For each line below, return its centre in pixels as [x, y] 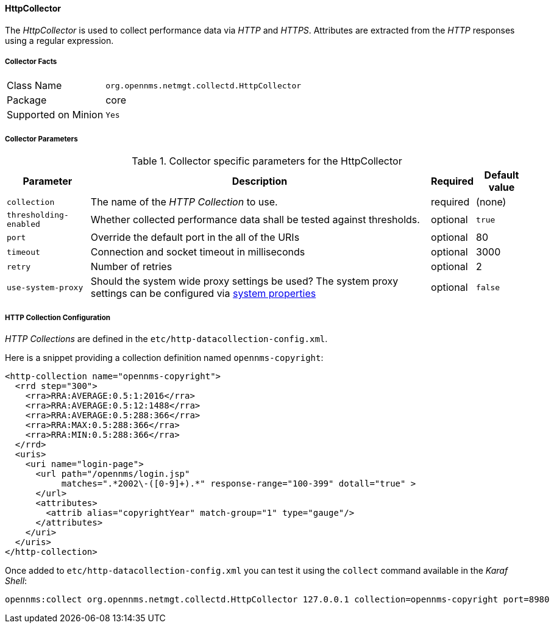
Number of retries [131, 267]
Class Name [34, 86]
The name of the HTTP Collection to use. [184, 202]
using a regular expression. [59, 40]
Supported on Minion [55, 115]
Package [27, 100]
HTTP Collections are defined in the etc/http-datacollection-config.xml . [166, 338]
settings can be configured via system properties [203, 294]
